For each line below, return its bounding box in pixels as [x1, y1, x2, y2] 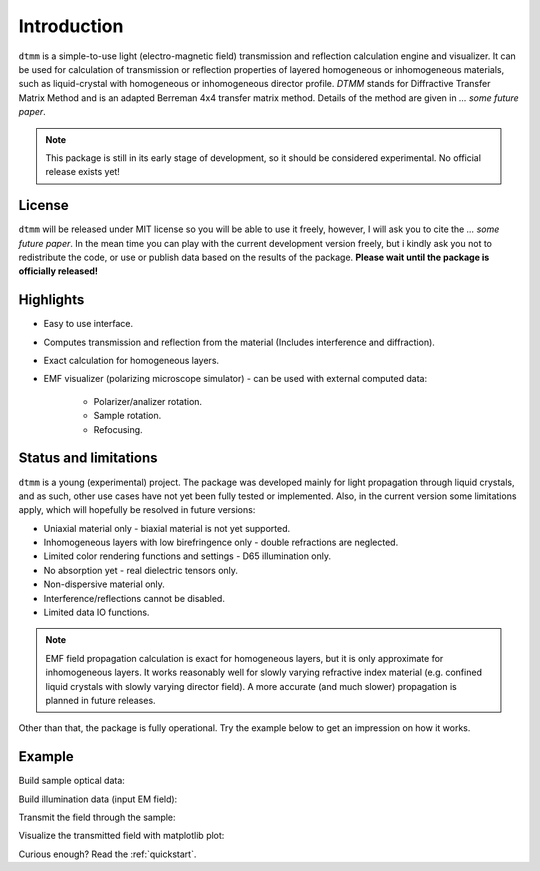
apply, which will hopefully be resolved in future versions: [18, 504, 256, 516]
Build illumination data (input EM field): [18, 793, 178, 805]
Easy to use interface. [43, 318, 134, 330]
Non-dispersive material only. [43, 578, 165, 590]
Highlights [18, 291, 85, 309]
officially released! [18, 265, 99, 277]
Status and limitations [18, 450, 159, 467]
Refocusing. [93, 423, 144, 435]
